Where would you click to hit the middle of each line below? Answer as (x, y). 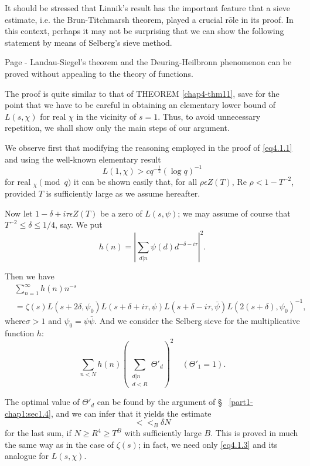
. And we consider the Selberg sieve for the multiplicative (197, 320)
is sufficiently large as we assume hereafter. (123, 193)
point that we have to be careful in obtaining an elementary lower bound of (140, 105)
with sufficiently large (163, 433)
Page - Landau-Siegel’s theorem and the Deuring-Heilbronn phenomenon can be (148, 62)
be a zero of (121, 213)
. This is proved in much (254, 433)
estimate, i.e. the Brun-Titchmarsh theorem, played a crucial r (117, 19)
